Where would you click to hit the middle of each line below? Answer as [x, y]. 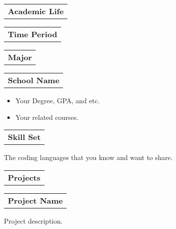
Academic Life [36, 11]
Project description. [33, 220]
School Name [34, 80]
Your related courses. [47, 117]
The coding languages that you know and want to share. [88, 157]
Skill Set [24, 137]
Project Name [35, 200]
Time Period [33, 34]
